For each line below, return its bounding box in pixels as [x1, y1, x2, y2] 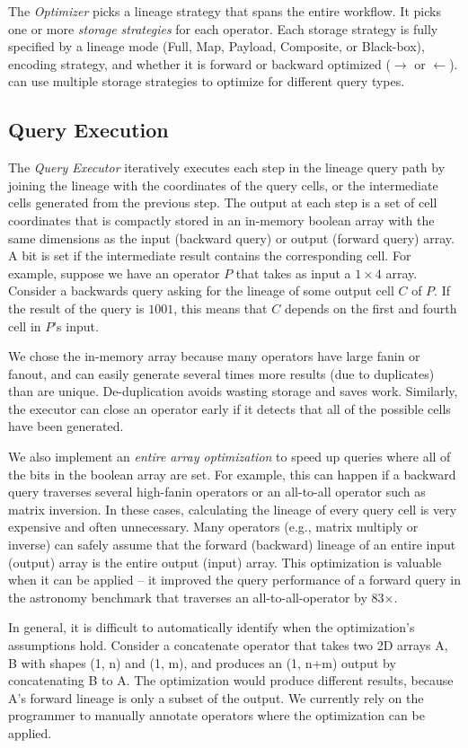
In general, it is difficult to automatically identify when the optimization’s [8, 618, 415, 637]
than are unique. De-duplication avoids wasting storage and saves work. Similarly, [8, 382, 458, 400]
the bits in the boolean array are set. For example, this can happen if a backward [8, 464, 456, 483]
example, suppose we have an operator [8, 263, 220, 282]
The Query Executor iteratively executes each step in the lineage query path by [8, 158, 446, 177]
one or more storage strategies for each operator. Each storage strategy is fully [8, 19, 438, 38]
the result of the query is [8, 298, 145, 317]
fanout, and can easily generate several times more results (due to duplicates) [8, 364, 435, 383]
